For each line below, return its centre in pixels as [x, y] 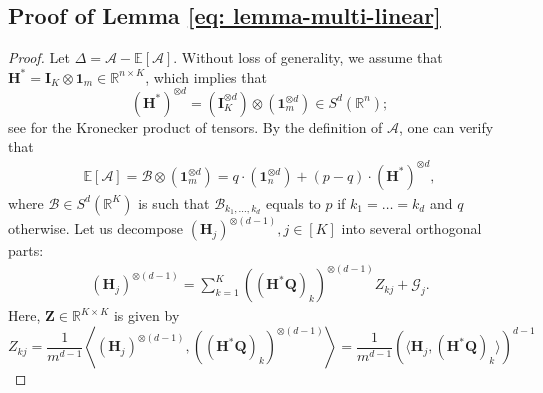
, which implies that [206, 76]
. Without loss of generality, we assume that [308, 57]
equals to [293, 202]
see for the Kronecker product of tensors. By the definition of [195, 126]
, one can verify [446, 126]
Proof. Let [39, 57]
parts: [26, 250]
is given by [146, 315]
